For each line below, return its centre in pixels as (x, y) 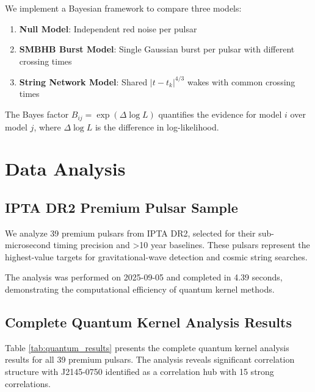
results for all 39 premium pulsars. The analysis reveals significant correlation (150, 359)
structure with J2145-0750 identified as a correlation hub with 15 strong (139, 372)
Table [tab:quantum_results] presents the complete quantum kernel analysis (147, 347)
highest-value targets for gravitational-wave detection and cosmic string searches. (156, 256)
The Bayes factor (37, 114)
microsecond (28, 245)
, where (47, 127)
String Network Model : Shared (83, 81)
